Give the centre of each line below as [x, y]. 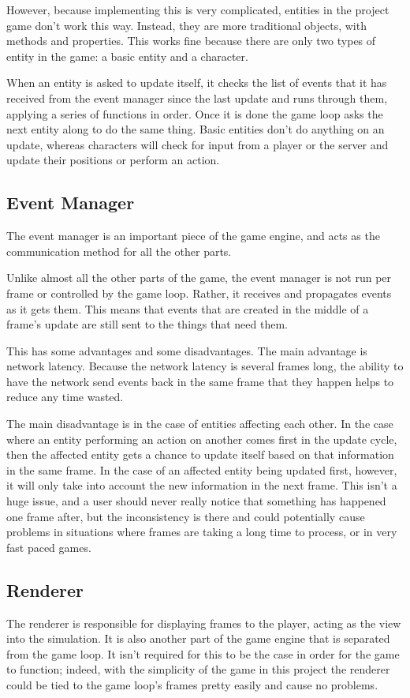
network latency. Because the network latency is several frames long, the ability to [205, 366]
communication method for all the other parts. [119, 251]
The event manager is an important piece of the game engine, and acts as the [193, 236]
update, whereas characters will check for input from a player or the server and [198, 144]
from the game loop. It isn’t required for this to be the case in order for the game [203, 653]
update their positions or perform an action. [113, 160]
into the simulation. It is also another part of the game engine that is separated [198, 638]
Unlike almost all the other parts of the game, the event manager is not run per [199, 278]
